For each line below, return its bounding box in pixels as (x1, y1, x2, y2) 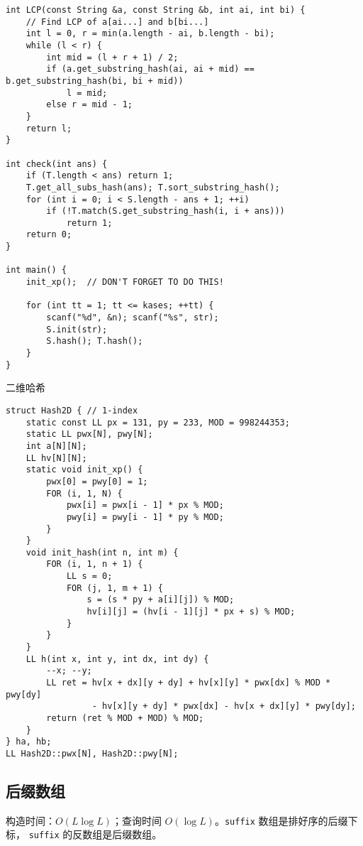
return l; (26, 123, 72, 134)
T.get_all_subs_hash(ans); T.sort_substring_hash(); (26, 182, 280, 192)
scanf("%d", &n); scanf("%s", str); (46, 313, 219, 323)
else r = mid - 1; (46, 99, 133, 110)
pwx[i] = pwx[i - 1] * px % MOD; (66, 500, 224, 511)
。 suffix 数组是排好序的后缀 (214, 813, 348, 828)
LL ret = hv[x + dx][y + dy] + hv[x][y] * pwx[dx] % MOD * (46, 678, 331, 688)
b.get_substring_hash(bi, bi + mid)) (6, 75, 184, 86)
